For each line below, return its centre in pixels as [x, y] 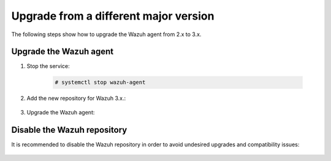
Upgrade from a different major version [113, 16]
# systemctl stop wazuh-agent [100, 82]
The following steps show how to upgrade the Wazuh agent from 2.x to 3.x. [106, 34]
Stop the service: [48, 66]
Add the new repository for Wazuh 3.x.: [76, 99]
